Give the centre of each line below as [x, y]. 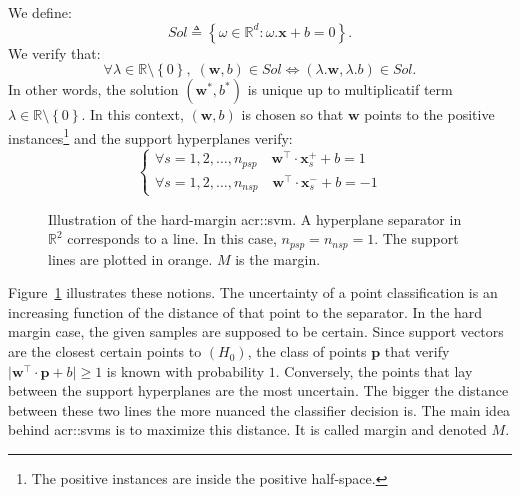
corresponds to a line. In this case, [172, 238]
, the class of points [307, 351]
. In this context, [132, 114]
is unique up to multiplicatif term [350, 89]
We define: [40, 12]
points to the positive [429, 114]
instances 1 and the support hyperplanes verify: [150, 136]
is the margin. [278, 258]
